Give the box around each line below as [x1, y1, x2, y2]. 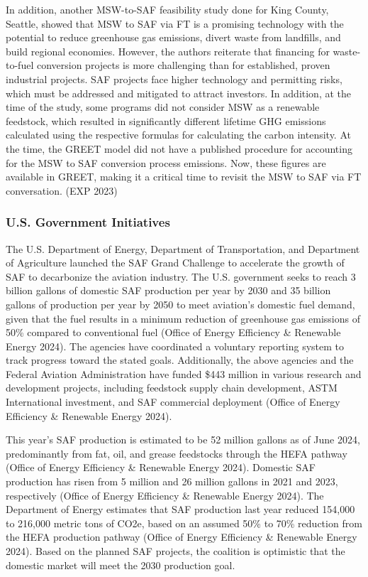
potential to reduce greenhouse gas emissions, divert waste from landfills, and [6, 30, 341, 45]
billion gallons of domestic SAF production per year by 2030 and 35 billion [6, 283, 331, 298]
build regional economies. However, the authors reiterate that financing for [6, 43, 330, 58]
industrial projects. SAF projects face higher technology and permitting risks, [6, 71, 342, 86]
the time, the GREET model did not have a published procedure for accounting [6, 141, 352, 156]
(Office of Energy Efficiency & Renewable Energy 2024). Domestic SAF [6, 460, 316, 475]
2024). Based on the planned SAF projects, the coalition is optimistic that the [6, 544, 345, 558]
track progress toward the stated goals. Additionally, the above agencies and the [6, 352, 354, 367]
